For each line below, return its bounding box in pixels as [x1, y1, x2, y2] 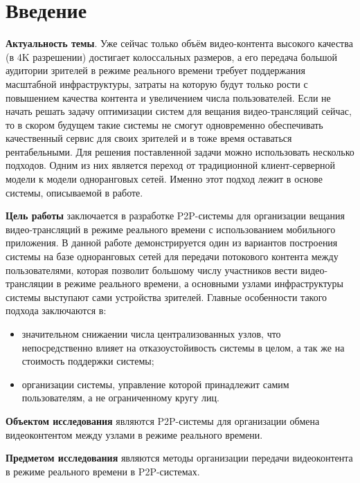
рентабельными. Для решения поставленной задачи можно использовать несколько [6, 144, 354, 158]
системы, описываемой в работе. [6, 185, 143, 199]
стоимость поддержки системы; [21, 354, 154, 368]
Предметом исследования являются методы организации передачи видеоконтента [6, 450, 353, 465]
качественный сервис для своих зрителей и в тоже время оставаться [6, 131, 292, 145]
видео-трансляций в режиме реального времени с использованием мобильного [6, 221, 336, 236]
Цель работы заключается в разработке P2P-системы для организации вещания [6, 208, 345, 223]
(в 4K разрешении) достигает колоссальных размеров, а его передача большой [6, 49, 338, 64]
